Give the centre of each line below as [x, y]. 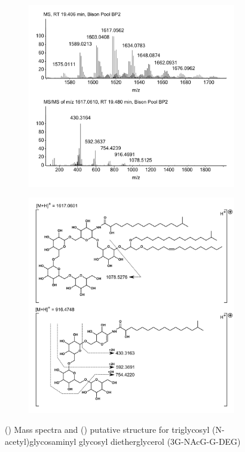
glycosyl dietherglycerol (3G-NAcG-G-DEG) [160, 441]
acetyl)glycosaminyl [41, 441]
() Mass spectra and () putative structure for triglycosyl [107, 430]
